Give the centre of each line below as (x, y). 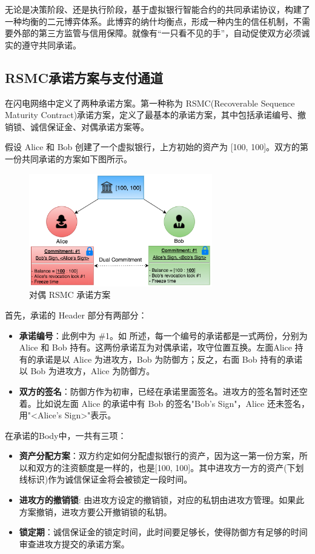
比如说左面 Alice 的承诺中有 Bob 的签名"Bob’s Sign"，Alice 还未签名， (173, 403)
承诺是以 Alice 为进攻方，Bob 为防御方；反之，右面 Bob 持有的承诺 (169, 359)
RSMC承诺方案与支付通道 (84, 77)
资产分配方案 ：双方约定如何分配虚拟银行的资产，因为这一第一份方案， (159, 456)
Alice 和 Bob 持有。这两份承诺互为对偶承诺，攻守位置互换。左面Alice (155, 347)
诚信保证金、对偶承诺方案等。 (89, 126)
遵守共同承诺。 (51, 45)
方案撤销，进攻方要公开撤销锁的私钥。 (95, 511)
